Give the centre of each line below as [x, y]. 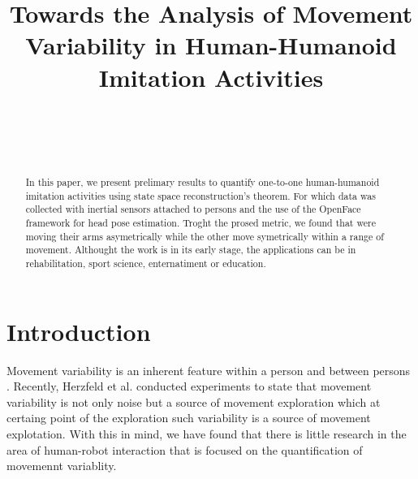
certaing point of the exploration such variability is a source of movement [189, 418]
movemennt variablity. [62, 466]
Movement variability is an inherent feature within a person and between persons [209, 370]
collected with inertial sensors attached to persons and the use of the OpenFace [193, 209]
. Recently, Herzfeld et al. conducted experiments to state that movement [189, 386]
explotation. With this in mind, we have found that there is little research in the [207, 433]
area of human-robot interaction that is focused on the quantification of [185, 449]
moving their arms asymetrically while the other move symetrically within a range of [205, 236]
